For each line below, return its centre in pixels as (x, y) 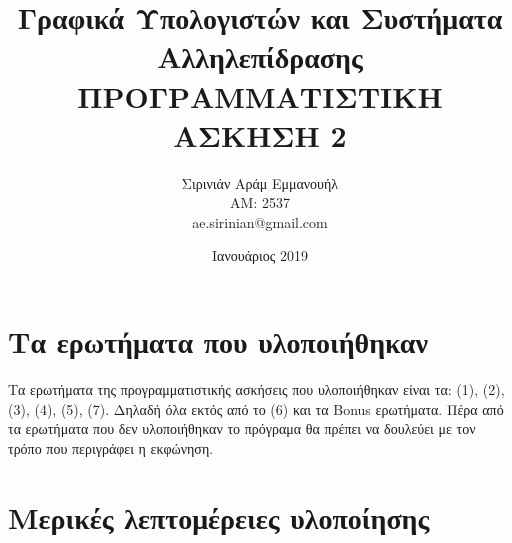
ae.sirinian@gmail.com (260, 221)
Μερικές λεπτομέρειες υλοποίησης (219, 516)
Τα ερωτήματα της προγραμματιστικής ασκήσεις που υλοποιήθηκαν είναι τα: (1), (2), (256, 389)
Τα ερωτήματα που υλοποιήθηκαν (218, 341)
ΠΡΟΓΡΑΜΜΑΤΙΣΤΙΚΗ (260, 95)
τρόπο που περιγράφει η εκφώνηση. (111, 447)
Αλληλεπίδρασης (260, 56)
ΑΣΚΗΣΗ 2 (260, 134)
